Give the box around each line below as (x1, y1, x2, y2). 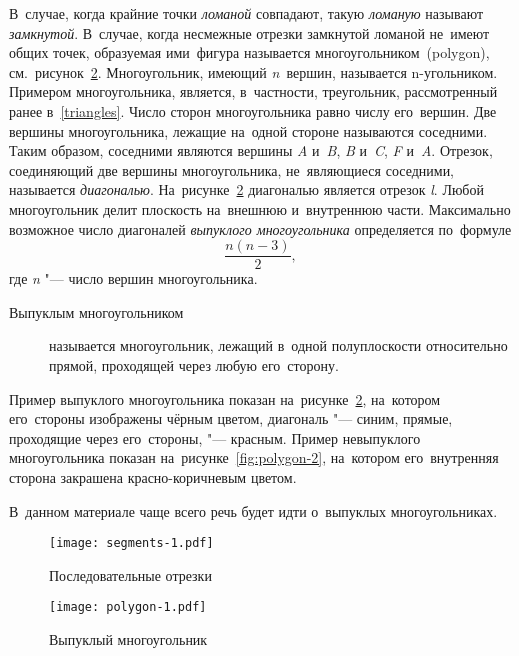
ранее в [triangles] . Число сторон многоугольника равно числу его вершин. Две (9, 100, 497, 121)
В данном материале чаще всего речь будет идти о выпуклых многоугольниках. (9, 500, 498, 521)
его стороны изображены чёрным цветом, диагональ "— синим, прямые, (9, 408, 453, 429)
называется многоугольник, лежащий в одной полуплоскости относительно (49, 335, 508, 356)
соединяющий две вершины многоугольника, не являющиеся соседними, (9, 159, 455, 180)
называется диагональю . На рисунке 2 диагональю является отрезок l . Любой (9, 179, 484, 200)
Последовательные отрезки (49, 564, 212, 585)
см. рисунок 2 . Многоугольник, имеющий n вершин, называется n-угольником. (9, 61, 498, 82)
